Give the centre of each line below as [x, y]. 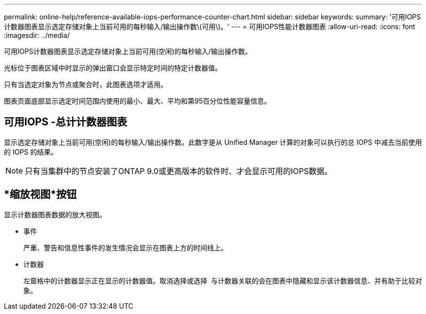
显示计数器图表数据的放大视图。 [55, 214]
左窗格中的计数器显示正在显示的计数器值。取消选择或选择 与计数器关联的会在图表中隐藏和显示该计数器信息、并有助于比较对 [223, 280]
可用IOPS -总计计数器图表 [66, 122]
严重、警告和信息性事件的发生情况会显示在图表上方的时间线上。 [125, 247]
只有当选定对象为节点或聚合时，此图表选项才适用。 [86, 84]
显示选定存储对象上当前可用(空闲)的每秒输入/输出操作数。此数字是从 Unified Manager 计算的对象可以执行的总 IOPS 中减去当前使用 [213, 142]
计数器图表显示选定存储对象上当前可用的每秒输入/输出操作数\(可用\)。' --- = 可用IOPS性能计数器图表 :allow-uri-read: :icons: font [210, 26]
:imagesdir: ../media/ [37, 35]
